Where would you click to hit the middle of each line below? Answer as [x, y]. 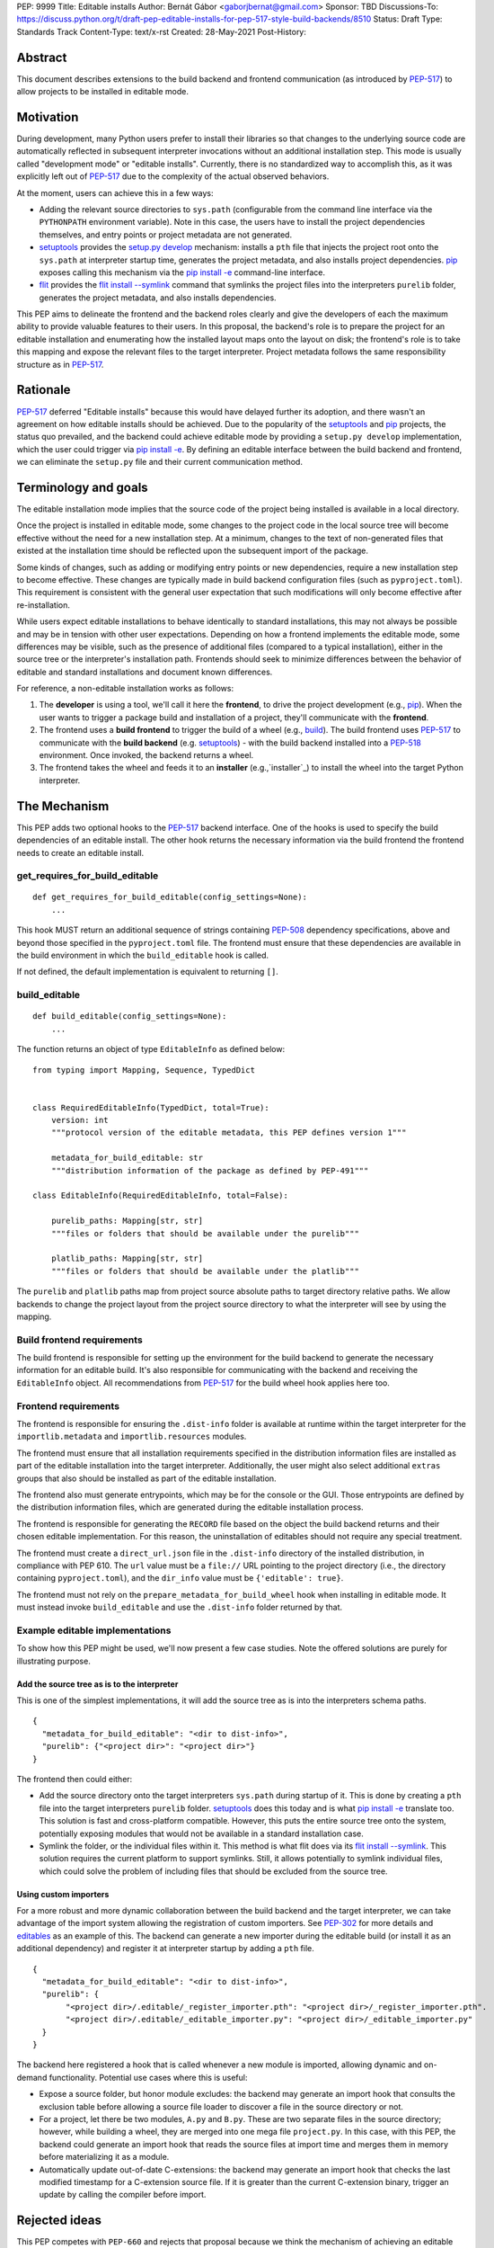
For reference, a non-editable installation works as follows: [125, 689]
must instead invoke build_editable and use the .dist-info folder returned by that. [180, 1607]
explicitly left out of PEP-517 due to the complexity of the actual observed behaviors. [173, 176]
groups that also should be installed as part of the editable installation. [147, 1478]
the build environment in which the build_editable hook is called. [143, 955]
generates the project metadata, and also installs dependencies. [158, 298]
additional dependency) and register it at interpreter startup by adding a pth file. [165, 1949]
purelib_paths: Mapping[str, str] [127, 1221]
